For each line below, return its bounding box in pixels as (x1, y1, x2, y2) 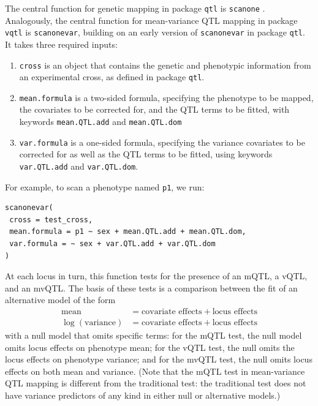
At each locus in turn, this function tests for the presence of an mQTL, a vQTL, (5, 269, 308, 282)
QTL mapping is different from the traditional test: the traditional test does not (5, 377, 306, 389)
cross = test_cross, (9, 215, 93, 224)
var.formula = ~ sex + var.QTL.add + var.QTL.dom (9, 239, 216, 249)
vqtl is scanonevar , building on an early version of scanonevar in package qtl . (5, 26, 305, 39)
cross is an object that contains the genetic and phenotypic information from (19, 58, 311, 71)
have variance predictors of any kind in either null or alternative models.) (5, 389, 281, 402)
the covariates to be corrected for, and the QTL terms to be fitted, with (19, 103, 290, 116)
